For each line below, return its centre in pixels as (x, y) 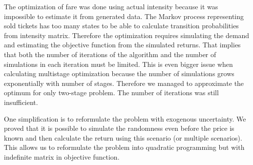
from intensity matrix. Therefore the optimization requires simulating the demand (127, 35)
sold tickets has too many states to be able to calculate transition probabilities (121, 26)
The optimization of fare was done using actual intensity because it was (111, 6)
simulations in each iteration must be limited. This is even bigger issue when (118, 64)
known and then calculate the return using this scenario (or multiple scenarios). (123, 137)
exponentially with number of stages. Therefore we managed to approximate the (124, 83)
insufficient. (21, 102)
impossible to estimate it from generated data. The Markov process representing (124, 16)
